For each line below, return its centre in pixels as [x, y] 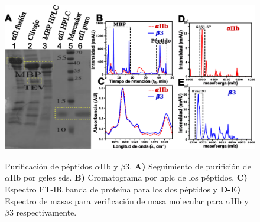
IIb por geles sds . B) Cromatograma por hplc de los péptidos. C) [129, 177]
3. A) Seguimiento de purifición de [188, 166]
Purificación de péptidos [48, 166]
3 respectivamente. [43, 212]
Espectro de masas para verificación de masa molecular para [114, 200]
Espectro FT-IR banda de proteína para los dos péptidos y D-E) [123, 189]
